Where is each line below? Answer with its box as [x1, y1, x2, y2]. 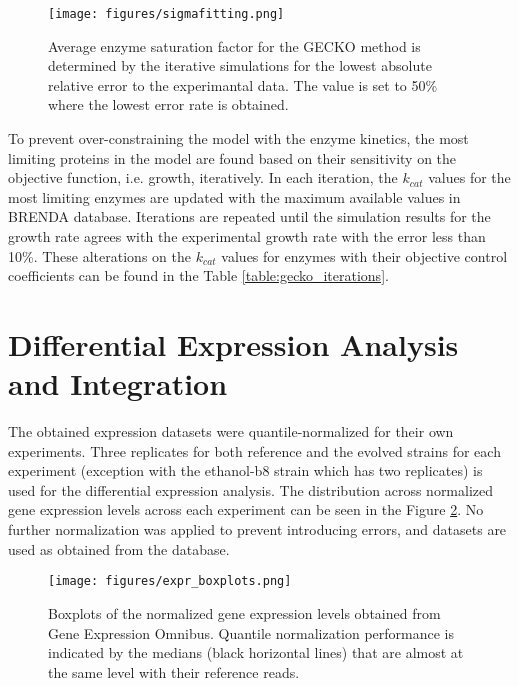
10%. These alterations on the [8, 245, 191, 266]
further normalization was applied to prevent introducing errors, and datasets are [8, 519, 507, 540]
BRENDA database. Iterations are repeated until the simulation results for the [8, 206, 491, 227]
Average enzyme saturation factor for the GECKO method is [48, 35, 421, 56]
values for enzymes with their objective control [221, 245, 508, 266]
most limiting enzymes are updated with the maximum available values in [8, 186, 461, 207]
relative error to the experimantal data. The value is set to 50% [48, 74, 438, 95]
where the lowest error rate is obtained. [48, 94, 289, 115]
